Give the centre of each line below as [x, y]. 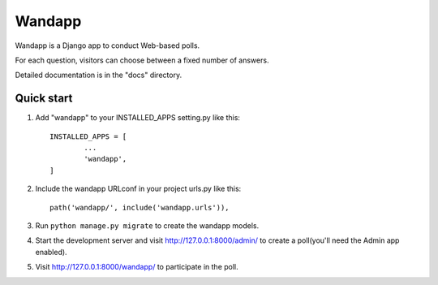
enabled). [52, 252]
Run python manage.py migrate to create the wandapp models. [147, 225]
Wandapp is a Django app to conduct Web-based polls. [107, 45]
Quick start [44, 99]
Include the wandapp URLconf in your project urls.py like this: [138, 189]
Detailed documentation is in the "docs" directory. [99, 75]
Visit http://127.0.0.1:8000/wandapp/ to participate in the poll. [137, 267]
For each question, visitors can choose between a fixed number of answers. [142, 60]
